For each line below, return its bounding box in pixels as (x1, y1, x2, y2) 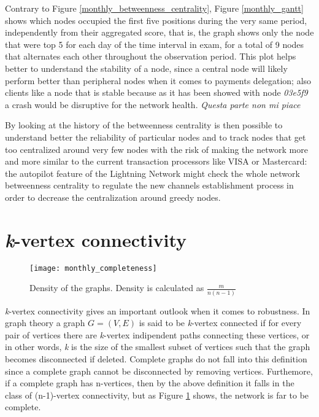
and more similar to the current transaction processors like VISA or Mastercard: (5, 155, 307, 168)
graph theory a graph (5, 316, 85, 329)
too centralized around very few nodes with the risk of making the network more (5, 142, 308, 155)
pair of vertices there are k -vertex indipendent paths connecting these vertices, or (5, 328, 310, 341)
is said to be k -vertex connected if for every (139, 316, 302, 329)
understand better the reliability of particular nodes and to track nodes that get (5, 130, 306, 143)
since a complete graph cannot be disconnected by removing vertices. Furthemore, (5, 364, 313, 377)
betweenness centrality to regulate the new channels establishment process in (5, 179, 294, 192)
